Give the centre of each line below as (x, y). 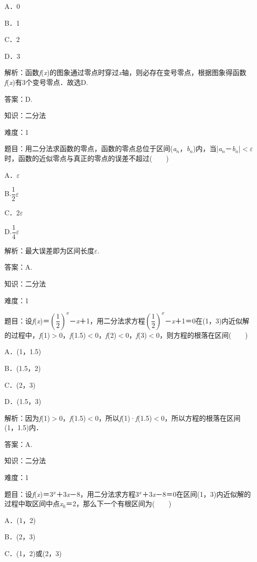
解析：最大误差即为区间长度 (49, 250)
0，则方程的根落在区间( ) (202, 335)
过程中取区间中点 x (34, 503)
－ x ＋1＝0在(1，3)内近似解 (207, 320)
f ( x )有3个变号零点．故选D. (46, 82)
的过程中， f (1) (27, 335)
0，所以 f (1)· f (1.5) (123, 418)
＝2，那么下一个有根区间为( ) (119, 503)
